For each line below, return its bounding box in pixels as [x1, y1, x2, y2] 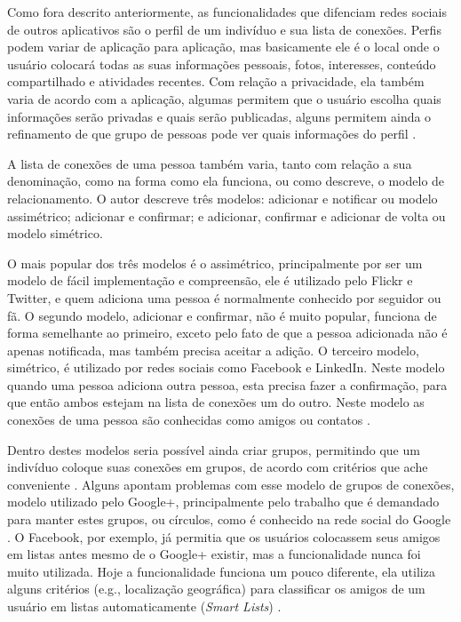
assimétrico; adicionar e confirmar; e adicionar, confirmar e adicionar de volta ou [7, 206, 446, 225]
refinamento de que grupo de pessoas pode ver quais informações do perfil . [7, 124, 417, 143]
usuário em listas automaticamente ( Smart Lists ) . [7, 597, 282, 615]
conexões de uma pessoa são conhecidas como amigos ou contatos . [7, 411, 370, 429]
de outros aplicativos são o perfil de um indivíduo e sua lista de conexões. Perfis [7, 20, 441, 38]
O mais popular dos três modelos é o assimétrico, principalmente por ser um [7, 253, 423, 272]
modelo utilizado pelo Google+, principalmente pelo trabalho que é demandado [7, 492, 440, 511]
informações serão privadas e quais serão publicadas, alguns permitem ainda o [7, 107, 432, 125]
